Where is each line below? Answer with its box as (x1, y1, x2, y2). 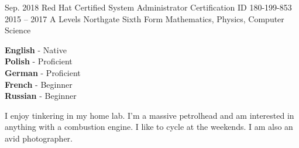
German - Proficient (5, 66, 81, 78)
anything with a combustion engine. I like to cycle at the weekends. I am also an (5, 121, 293, 133)
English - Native (5, 43, 67, 56)
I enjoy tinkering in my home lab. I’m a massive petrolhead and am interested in (5, 109, 294, 121)
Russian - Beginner (5, 90, 77, 102)
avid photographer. (5, 132, 73, 144)
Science (5, 24, 31, 36)
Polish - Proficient (5, 55, 73, 67)
